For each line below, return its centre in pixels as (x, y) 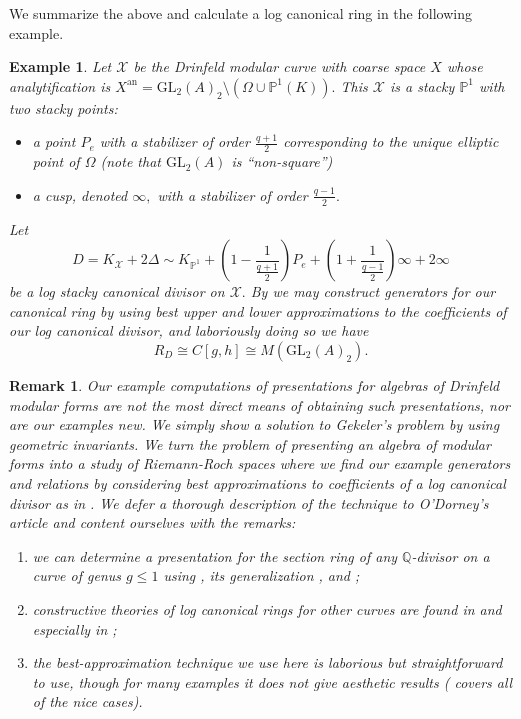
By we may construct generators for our (373, 291)
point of (56, 161)
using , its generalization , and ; (261, 575)
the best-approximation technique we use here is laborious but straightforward (267, 662)
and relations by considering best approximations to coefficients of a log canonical (257, 482)
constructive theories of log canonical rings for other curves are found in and (267, 608)
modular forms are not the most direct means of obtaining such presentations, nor (259, 404)
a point (54, 141)
